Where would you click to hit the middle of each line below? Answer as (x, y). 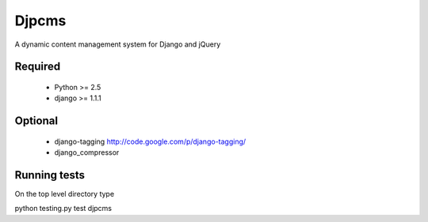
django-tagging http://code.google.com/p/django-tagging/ (150, 141)
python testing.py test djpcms (63, 209)
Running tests (50, 175)
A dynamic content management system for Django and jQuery (118, 44)
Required (38, 67)
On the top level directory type (65, 194)
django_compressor (87, 152)
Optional (36, 121)
